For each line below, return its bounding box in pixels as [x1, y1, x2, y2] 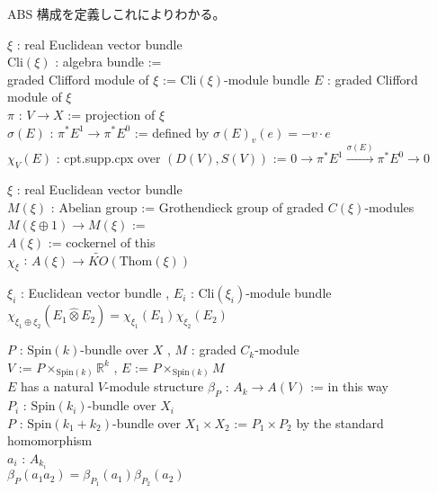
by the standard [296, 413, 384, 432]
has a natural [21, 377, 94, 396]
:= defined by [134, 122, 210, 141]
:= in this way [310, 377, 388, 396]
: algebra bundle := [55, 52, 162, 71]
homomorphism [7, 431, 93, 450]
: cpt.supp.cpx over [56, 148, 161, 167]
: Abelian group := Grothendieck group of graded [50, 197, 325, 216]
